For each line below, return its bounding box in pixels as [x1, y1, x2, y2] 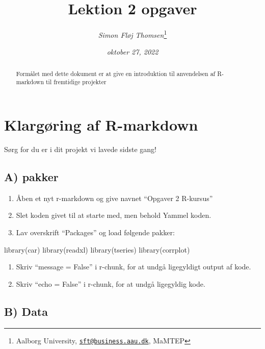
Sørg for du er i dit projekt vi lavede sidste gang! [4, 144, 156, 155]
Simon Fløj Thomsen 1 [98, 28, 167, 40]
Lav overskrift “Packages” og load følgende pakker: [16, 227, 175, 237]
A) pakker [4, 169, 59, 184]
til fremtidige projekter [45, 78, 107, 86]
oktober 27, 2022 [107, 46, 158, 57]
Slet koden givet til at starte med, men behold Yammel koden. [16, 210, 211, 220]
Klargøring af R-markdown [4, 114, 198, 135]
